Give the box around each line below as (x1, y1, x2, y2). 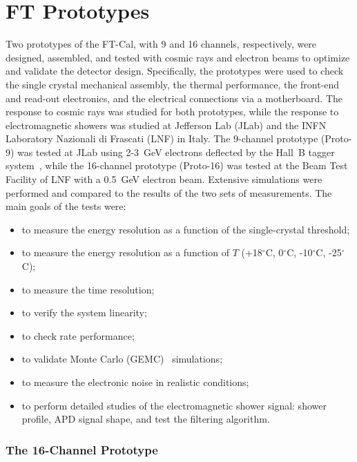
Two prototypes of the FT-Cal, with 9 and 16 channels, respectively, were (6, 37, 317, 51)
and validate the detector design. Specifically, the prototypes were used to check (6, 64, 344, 78)
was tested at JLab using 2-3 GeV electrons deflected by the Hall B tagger (17, 144, 335, 159)
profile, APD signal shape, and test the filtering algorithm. (21, 412, 270, 426)
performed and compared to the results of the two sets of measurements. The (6, 185, 332, 200)
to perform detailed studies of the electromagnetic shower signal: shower (21, 398, 327, 412)
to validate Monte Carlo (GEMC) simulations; (21, 352, 223, 366)
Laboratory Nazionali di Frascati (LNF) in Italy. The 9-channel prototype (6, 131, 318, 146)
